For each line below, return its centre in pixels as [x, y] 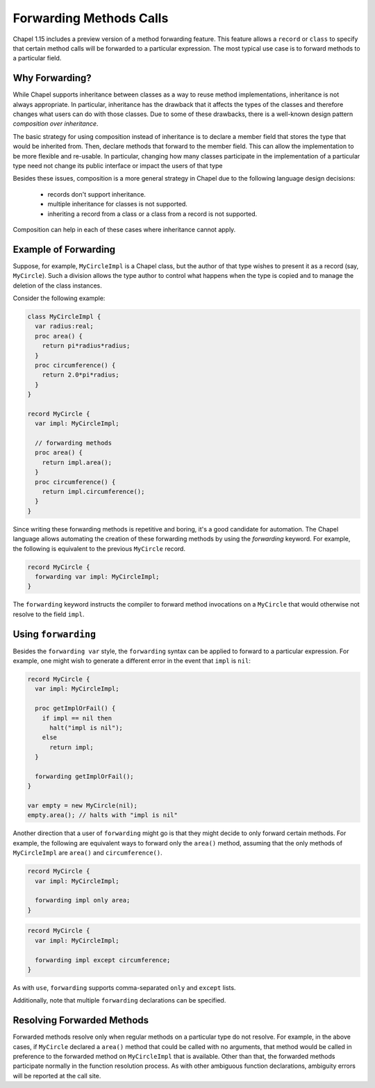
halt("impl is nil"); [86, 727]
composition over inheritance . [56, 124]
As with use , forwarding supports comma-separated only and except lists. [124, 987]
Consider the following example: [59, 298]
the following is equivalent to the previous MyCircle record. [99, 548]
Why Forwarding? [52, 78]
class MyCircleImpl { [64, 316]
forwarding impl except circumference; [103, 960]
